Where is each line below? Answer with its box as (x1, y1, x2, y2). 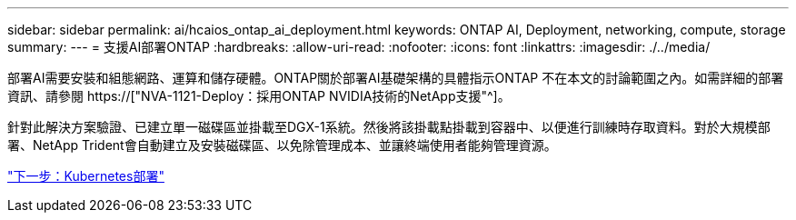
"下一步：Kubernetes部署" (7, 168, 164, 184)
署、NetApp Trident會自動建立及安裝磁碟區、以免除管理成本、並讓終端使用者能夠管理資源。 (7, 137, 557, 153)
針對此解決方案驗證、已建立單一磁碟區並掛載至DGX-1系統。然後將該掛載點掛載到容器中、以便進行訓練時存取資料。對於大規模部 (7, 119, 771, 135)
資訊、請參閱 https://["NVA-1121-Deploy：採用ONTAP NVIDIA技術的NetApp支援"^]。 (7, 88, 511, 104)
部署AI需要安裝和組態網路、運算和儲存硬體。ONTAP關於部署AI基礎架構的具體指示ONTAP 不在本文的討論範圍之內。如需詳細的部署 (7, 70, 784, 85)
